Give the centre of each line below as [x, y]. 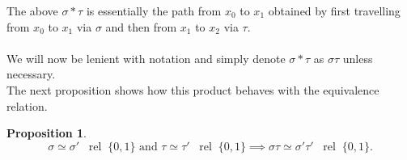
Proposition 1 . [47, 133]
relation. [27, 105]
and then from [141, 26]
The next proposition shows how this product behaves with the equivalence [193, 89]
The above [32, 11]
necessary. [31, 74]
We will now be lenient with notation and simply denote [146, 58]
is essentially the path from [154, 11]
